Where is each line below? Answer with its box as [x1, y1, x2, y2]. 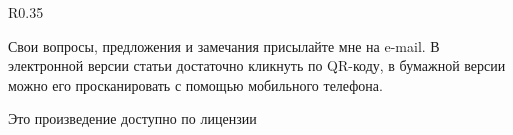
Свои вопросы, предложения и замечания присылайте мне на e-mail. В [8, 35, 440, 56]
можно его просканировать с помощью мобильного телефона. [8, 74, 383, 95]
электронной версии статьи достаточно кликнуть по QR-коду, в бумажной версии [8, 55, 506, 76]
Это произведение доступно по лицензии [8, 108, 257, 129]
